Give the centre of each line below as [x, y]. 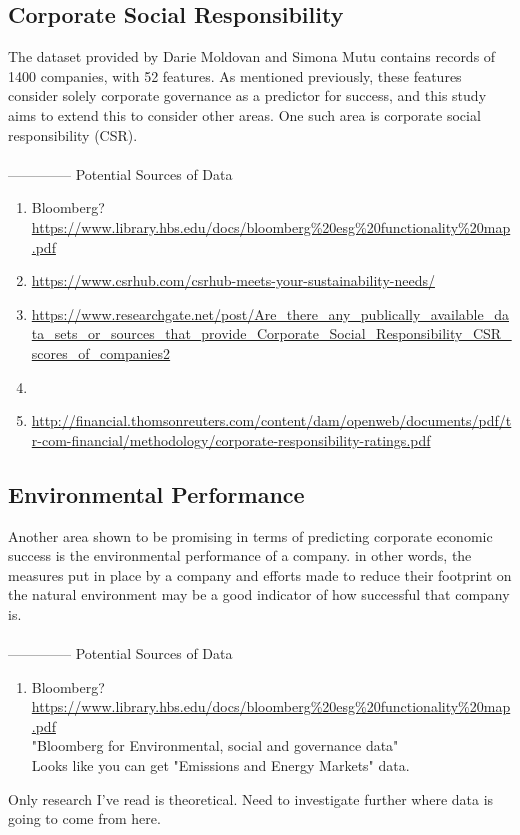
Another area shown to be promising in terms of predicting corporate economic [250, 535]
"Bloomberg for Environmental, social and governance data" [215, 745]
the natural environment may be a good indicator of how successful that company [259, 594]
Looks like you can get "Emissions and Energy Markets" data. [220, 765]
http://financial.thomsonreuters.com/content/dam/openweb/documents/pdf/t [271, 420]
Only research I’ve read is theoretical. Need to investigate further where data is [251, 798]
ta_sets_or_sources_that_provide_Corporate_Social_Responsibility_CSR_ [271, 333]
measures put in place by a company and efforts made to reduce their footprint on [260, 574]
